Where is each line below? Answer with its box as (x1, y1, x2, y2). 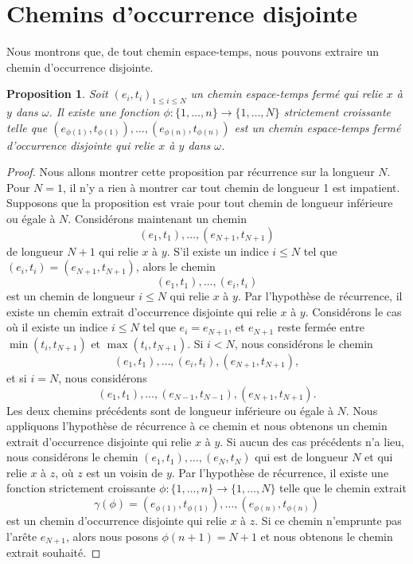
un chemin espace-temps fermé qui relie (190, 85, 383, 102)
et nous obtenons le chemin (260, 527, 393, 544)
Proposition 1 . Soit (6, 85, 108, 102)
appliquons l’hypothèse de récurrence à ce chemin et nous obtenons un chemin (6, 417, 388, 434)
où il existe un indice (6, 319, 108, 335)
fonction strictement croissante (6, 480, 156, 496)
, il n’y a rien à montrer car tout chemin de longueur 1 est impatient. (62, 178, 400, 195)
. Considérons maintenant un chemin (68, 210, 247, 227)
